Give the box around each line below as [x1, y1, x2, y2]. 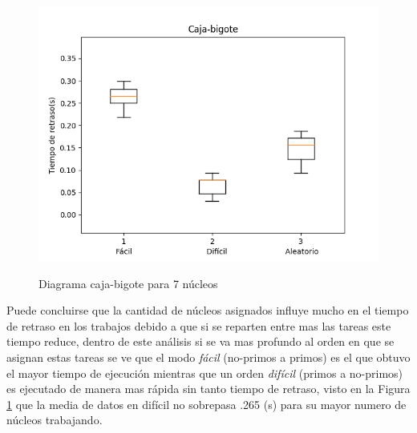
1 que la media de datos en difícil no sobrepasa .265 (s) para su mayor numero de [6, 395, 407, 412]
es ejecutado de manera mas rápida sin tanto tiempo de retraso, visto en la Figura [6, 380, 411, 397]
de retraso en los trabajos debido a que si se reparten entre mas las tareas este [6, 317, 391, 334]
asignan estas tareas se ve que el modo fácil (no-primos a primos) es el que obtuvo [6, 348, 411, 365]
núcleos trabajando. [6, 411, 103, 428]
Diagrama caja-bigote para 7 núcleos [38, 275, 218, 291]
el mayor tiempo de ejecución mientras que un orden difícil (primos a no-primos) [6, 364, 403, 381]
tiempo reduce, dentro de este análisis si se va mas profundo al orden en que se [6, 333, 395, 350]
